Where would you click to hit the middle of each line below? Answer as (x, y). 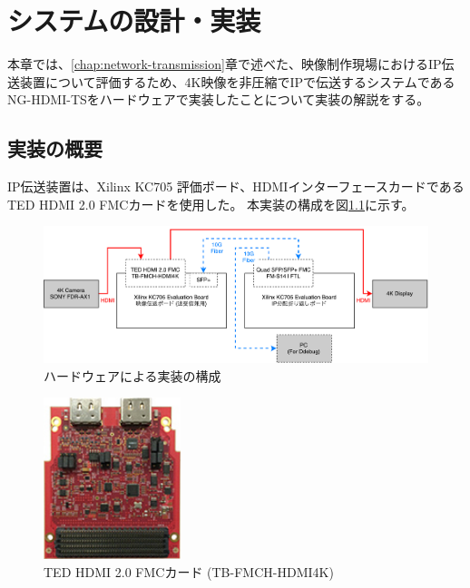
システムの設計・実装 (134, 20)
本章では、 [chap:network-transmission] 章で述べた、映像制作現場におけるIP (225, 64)
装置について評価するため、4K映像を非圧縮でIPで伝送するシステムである (237, 81)
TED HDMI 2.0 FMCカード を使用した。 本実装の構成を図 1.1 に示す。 (211, 204)
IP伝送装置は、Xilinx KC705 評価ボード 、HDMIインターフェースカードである (236, 186)
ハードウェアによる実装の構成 (132, 375)
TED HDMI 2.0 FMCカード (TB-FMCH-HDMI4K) (189, 571)
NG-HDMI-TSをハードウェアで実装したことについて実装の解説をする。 (219, 99)
